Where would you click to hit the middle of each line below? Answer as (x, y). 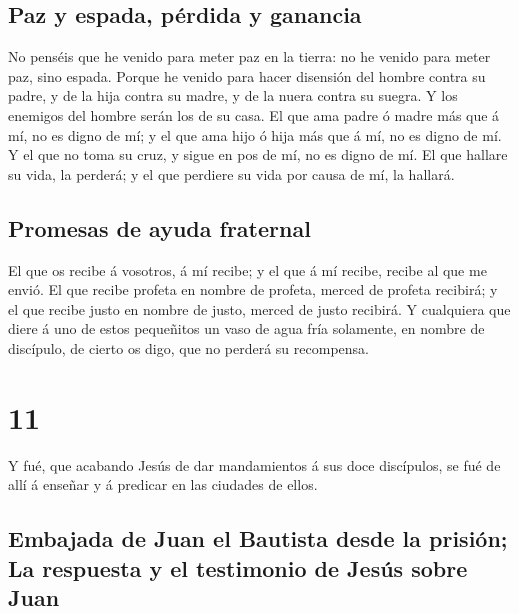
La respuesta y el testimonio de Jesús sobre (238, 567)
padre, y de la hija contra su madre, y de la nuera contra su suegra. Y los (233, 95)
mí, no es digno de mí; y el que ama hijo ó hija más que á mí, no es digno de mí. (255, 134)
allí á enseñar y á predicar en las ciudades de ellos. (163, 484)
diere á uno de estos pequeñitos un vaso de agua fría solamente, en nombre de (246, 328)
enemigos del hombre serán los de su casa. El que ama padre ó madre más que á (254, 114)
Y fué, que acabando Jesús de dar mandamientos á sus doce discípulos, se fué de (254, 464)
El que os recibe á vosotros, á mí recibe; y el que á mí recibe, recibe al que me (247, 269)
